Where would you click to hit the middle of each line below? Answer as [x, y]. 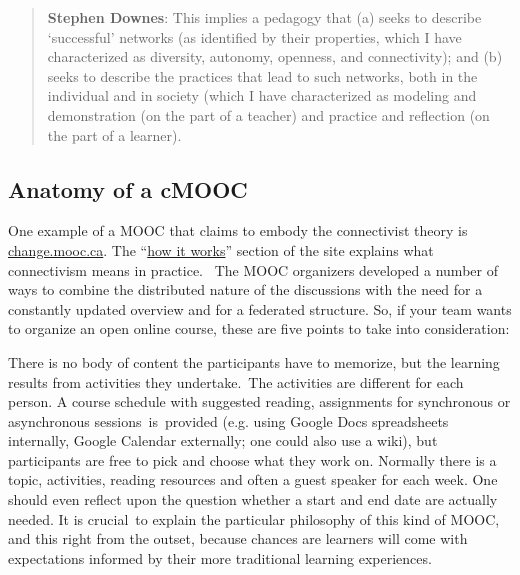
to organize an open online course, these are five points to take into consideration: [259, 328]
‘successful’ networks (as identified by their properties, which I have [254, 36]
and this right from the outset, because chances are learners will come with [238, 538]
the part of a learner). [114, 134]
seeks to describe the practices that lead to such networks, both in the [262, 75]
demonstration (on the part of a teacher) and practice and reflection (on [268, 114]
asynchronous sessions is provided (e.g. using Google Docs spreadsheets [228, 420]
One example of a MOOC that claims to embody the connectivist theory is [238, 230]
